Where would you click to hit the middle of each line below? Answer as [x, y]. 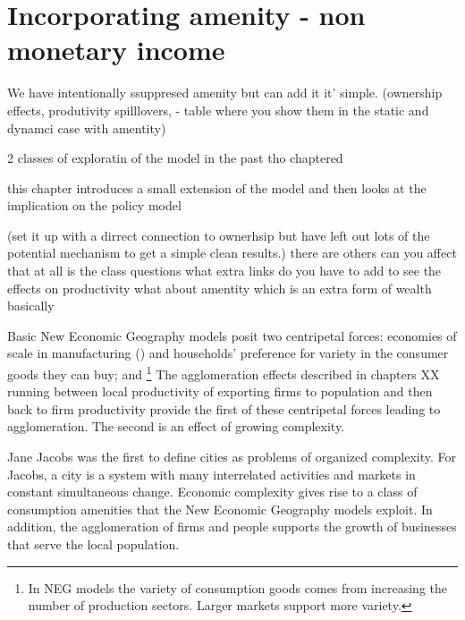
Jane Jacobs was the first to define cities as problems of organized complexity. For [232, 457]
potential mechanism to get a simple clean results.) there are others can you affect [232, 253]
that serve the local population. [93, 544]
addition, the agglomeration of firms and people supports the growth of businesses [232, 527]
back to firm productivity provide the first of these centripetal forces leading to [224, 408]
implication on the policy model [94, 205]
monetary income [116, 50]
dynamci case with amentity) [87, 127]
